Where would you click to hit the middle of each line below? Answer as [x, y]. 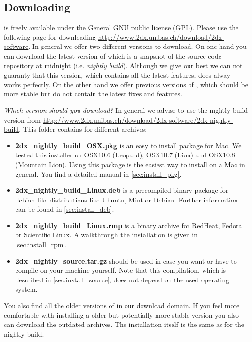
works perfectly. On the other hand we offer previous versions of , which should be [126, 84]
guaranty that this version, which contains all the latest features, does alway [117, 75]
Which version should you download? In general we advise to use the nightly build [126, 110]
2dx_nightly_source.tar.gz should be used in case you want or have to [126, 260]
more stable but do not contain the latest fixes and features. [93, 94]
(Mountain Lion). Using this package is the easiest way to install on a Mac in [130, 164]
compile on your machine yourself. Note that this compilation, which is [121, 270]
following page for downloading [50, 37]
